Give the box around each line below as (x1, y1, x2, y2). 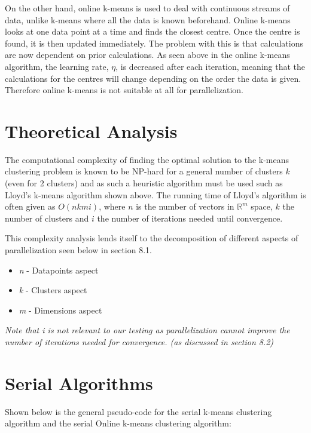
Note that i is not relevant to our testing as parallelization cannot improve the (5, 324, 290, 336)
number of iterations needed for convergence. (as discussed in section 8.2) (5, 336, 274, 348)
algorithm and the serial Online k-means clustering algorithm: (5, 417, 231, 429)
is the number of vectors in (136, 200, 234, 213)
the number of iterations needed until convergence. (97, 211, 283, 224)
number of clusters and (5, 211, 89, 224)
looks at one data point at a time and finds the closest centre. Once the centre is (5, 25, 300, 38)
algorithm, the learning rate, (5, 60, 109, 72)
